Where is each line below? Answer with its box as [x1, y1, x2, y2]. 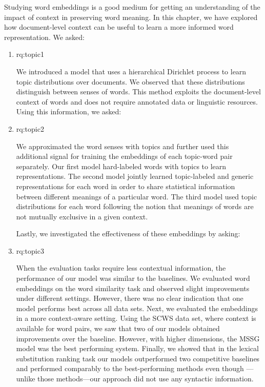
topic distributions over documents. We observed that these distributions [16, 76, 245, 87]
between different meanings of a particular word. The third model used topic [16, 191, 257, 201]
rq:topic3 [16, 245, 44, 256]
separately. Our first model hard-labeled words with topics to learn [16, 160, 227, 171]
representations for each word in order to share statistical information [16, 180, 235, 191]
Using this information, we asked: [16, 106, 121, 117]
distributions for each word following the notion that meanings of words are [16, 201, 254, 212]
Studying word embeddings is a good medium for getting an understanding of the [4, 2, 260, 12]
